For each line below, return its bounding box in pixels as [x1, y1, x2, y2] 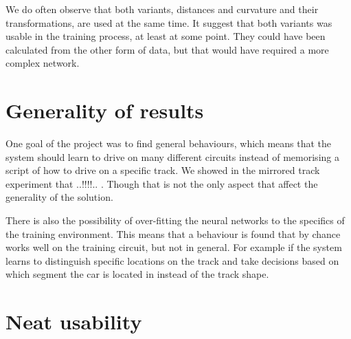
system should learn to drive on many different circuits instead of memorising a [5, 149, 339, 164]
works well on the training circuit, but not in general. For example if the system [5, 240, 342, 254]
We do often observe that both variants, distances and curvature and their [5, 2, 319, 16]
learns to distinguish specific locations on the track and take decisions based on [5, 253, 339, 267]
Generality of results [5, 96, 204, 124]
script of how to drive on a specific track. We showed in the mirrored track [5, 163, 320, 177]
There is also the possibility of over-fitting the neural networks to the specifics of [5, 213, 345, 228]
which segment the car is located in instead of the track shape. [5, 267, 269, 281]
